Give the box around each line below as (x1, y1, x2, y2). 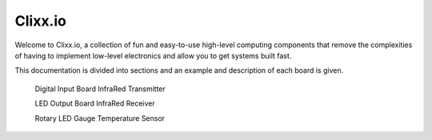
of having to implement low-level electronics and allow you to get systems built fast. (14, 50, 292, 60)
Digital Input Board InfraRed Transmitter (34, 84, 166, 94)
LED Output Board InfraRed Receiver (34, 98, 155, 108)
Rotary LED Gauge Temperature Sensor (34, 113, 166, 123)
